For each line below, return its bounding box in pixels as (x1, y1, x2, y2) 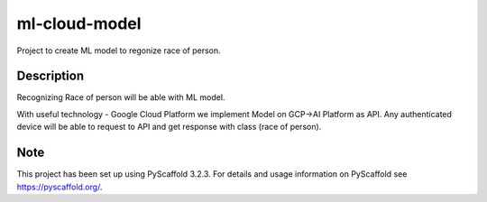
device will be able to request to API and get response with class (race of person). (16, 122, 322, 133)
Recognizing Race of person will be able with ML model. (16, 92, 225, 103)
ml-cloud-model (16, 14, 142, 33)
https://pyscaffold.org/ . (16, 181, 103, 192)
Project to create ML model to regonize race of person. (16, 45, 221, 56)
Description (16, 69, 85, 84)
